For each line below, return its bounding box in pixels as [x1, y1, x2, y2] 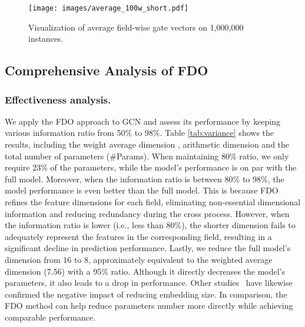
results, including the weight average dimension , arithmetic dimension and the [5, 138, 290, 151]
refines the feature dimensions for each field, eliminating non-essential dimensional [5, 196, 301, 208]
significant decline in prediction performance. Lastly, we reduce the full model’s [5, 242, 291, 254]
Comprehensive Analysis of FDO [5, 61, 208, 79]
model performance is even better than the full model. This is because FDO [5, 184, 279, 196]
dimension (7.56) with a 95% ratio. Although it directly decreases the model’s [5, 265, 286, 277]
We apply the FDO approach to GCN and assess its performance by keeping [5, 115, 281, 127]
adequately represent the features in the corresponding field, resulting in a [5, 230, 272, 242]
